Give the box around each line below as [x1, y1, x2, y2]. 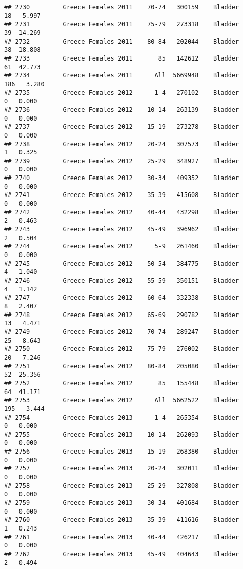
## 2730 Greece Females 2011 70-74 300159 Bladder [4, 4, 239, 11]
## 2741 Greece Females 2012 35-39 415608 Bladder [4, 191, 239, 199]
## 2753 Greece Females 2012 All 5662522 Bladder [4, 397, 239, 404]
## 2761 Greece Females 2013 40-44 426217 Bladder [4, 533, 239, 541]
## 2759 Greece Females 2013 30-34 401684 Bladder [4, 499, 239, 507]
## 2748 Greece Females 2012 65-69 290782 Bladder [4, 311, 239, 319]
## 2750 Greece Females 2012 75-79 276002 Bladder [4, 345, 239, 353]
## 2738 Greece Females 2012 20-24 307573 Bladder [4, 140, 239, 148]
